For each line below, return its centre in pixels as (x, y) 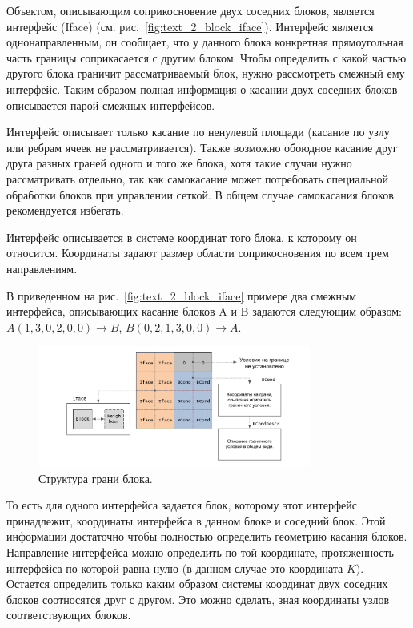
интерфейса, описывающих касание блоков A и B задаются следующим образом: (204, 311)
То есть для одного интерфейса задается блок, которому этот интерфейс (182, 505)
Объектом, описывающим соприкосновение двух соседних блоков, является (190, 10)
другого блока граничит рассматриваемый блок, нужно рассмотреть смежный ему (206, 73)
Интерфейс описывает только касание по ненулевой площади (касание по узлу (198, 132)
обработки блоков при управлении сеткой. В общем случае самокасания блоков (200, 194)
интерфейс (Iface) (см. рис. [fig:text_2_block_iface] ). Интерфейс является (190, 26)
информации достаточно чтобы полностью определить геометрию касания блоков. (207, 536)
